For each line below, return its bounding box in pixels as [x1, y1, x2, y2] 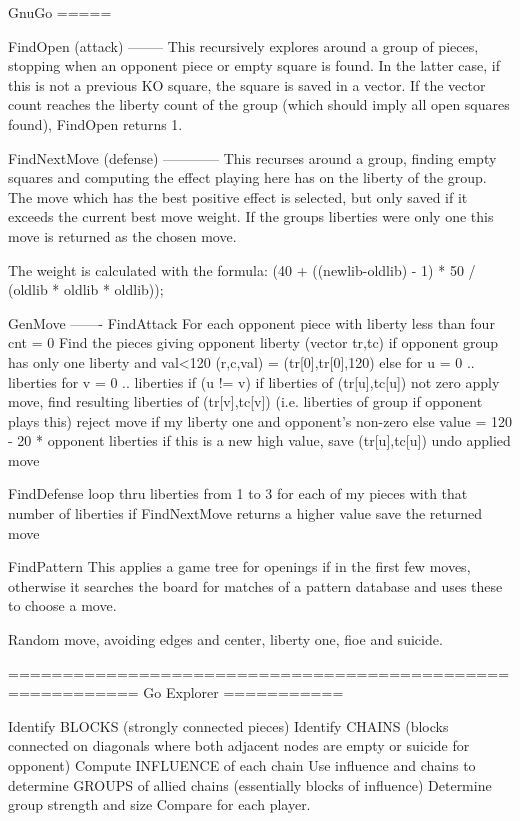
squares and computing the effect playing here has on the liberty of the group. [8, 167, 487, 188]
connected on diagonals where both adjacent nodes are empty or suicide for [8, 735, 470, 756]
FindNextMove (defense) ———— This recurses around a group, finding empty [8, 147, 497, 168]
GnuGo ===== [8, 2, 112, 22]
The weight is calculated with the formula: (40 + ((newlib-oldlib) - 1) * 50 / [8, 259, 476, 280]
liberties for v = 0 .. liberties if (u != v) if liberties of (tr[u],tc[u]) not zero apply [8, 371, 500, 392]
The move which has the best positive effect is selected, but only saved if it [8, 186, 468, 207]
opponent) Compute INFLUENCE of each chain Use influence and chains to [8, 755, 476, 775]
